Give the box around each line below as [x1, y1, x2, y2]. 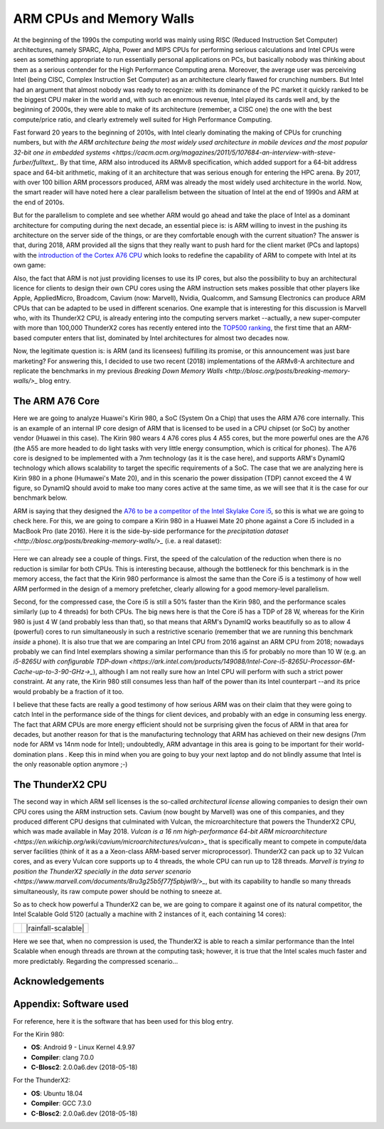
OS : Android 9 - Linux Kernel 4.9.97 [31, 1043, 135, 1051]
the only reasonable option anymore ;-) [13, 760, 128, 769]
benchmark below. [13, 493, 68, 502]
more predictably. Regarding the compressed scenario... [13, 957, 178, 965]
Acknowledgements [13, 975, 105, 987]
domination [13, 750, 46, 758]
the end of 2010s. [13, 198, 65, 206]
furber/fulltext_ [13, 158, 57, 167]
